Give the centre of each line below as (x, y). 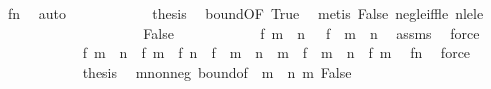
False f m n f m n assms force (311, 32)
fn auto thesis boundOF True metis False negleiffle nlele (245, 13)
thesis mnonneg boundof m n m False (217, 71)
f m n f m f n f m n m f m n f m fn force (276, 52)
